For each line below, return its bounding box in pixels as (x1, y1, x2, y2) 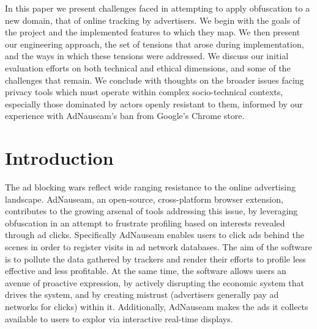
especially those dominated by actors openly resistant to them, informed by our (5, 97, 303, 110)
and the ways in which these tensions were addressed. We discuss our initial (5, 49, 289, 62)
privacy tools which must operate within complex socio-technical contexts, (5, 85, 283, 98)
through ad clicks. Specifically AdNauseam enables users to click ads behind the (5, 228, 304, 241)
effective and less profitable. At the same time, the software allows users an (5, 264, 286, 277)
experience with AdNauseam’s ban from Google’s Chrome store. (5, 109, 245, 122)
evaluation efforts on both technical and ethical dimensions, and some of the (5, 61, 291, 74)
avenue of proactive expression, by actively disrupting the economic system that (5, 276, 304, 289)
